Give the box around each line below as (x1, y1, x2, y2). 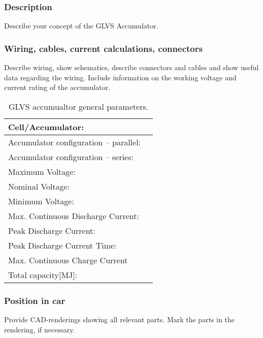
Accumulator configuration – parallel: (8, 136, 141, 148)
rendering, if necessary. (4, 324, 75, 334)
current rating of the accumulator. (4, 82, 111, 93)
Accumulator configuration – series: (8, 150, 134, 163)
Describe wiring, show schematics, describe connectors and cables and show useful (4, 62, 259, 73)
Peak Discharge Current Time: (8, 239, 117, 251)
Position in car (4, 294, 65, 306)
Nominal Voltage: (8, 180, 70, 192)
